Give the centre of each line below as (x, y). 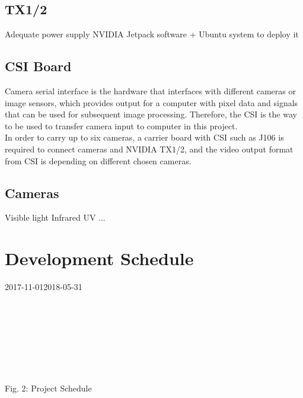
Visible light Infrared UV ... (55, 217)
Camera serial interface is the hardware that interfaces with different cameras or (150, 91)
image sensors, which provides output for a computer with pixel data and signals (151, 102)
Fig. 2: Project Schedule (48, 388)
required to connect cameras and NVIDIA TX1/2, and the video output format (149, 149)
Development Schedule (99, 258)
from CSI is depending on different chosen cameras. (98, 160)
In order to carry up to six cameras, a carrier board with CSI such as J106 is (144, 137)
